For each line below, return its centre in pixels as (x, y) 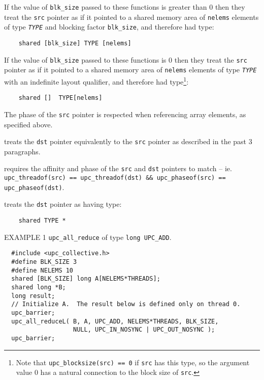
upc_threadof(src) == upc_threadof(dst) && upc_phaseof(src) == (115, 178)
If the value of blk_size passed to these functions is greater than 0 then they (125, 7)
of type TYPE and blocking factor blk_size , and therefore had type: (109, 27)
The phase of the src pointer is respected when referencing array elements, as (125, 114)
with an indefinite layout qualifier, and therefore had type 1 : (96, 80)
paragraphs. (22, 151)
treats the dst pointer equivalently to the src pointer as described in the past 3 (128, 141)
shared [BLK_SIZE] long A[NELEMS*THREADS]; (86, 279)
